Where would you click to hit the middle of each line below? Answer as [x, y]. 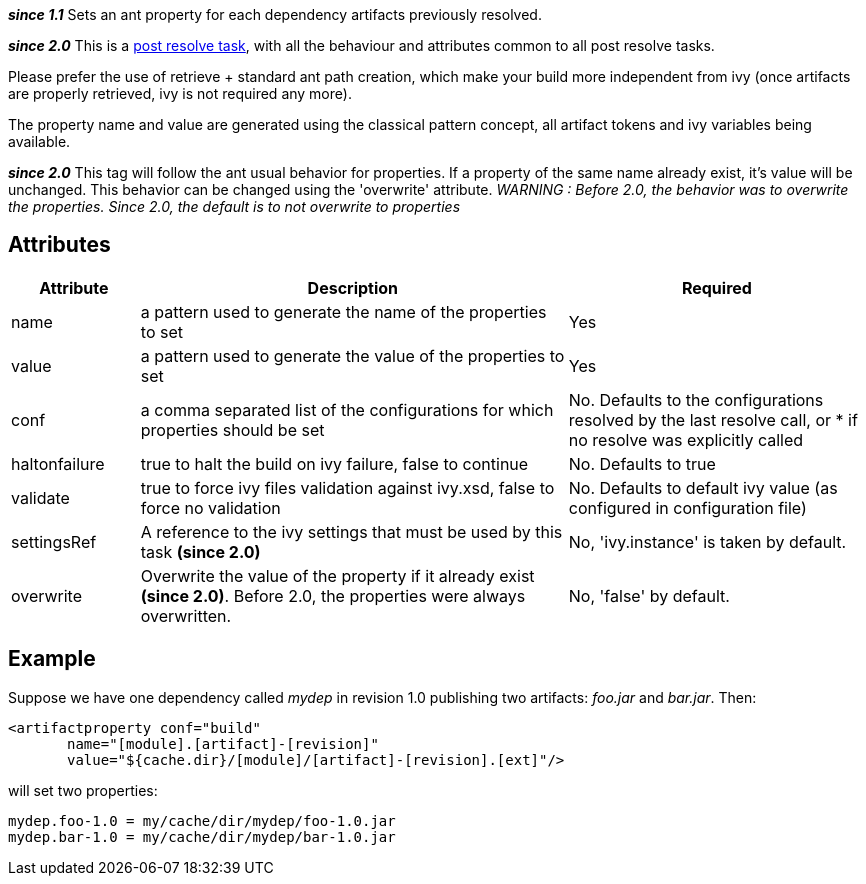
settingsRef [54, 541]
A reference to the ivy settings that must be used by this [351, 531]
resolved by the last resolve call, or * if [713, 419]
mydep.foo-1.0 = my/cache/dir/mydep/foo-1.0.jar [202, 820]
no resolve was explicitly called [686, 439]
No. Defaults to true [642, 463]
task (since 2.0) [200, 551]
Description [353, 287]
